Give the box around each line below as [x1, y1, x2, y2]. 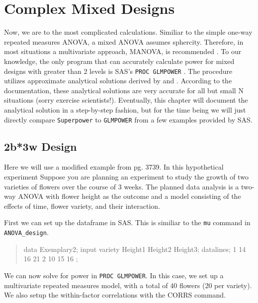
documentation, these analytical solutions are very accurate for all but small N [4, 85, 244, 95]
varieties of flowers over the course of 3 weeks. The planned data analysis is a [4, 181, 239, 191]
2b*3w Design [4, 138, 77, 154]
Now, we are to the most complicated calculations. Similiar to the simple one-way [4, 27, 253, 37]
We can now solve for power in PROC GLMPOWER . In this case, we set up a [4, 270, 224, 280]
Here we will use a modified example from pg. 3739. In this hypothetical [4, 162, 224, 172]
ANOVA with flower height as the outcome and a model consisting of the [18, 191, 241, 201]
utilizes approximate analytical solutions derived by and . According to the [4, 75, 232, 86]
